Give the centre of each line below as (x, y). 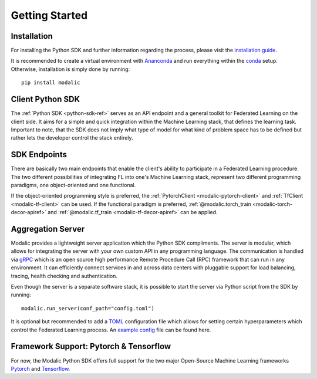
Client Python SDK (45, 99)
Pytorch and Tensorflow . (41, 368)
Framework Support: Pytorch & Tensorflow (91, 346)
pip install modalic (51, 83)
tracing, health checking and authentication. (64, 276)
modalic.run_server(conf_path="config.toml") (88, 308)
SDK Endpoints (39, 155)
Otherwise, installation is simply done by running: (70, 69)
